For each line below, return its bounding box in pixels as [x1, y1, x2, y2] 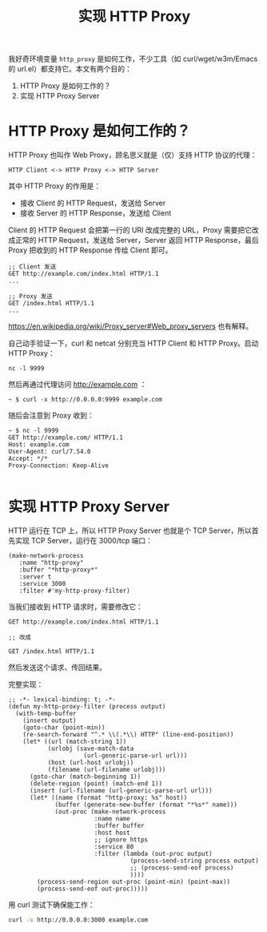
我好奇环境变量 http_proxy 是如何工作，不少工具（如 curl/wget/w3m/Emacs [8, 54, 258, 64]
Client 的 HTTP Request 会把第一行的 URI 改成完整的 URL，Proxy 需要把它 [8, 225, 252, 235]
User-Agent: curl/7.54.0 [8, 448, 91, 456]
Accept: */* [8, 454, 48, 463]
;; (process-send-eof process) [130, 864, 234, 872]
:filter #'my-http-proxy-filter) [18, 587, 130, 595]
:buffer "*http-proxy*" [18, 566, 98, 574]
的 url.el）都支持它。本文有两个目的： [8, 64, 132, 74]
